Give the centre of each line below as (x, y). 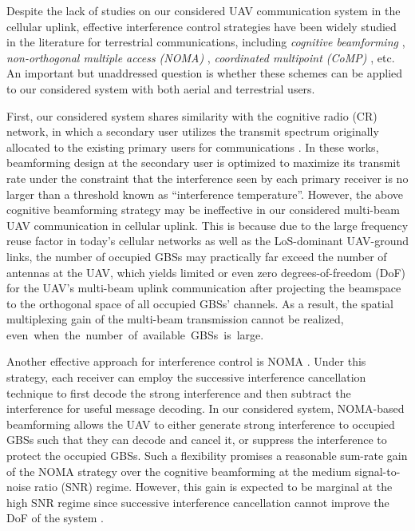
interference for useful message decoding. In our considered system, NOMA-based (206, 408)
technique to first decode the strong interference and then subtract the (179, 392)
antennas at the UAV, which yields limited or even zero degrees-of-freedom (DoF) (206, 272)
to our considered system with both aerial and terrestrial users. (161, 88)
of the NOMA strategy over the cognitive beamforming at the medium (179, 471)
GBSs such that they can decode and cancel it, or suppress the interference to (197, 440)
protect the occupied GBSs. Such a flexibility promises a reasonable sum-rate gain (207, 456)
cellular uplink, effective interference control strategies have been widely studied (202, 26)
